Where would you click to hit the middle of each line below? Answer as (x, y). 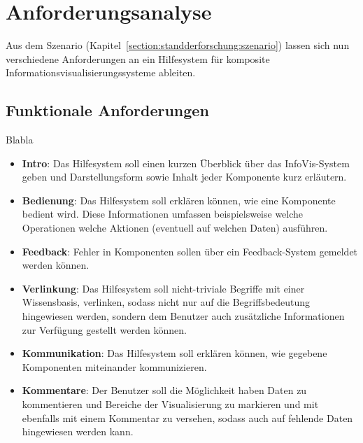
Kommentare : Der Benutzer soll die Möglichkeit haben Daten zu (164, 390)
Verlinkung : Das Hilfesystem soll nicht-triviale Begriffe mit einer (163, 288)
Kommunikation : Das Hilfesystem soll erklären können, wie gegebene (175, 353)
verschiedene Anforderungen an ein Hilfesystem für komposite (138, 58)
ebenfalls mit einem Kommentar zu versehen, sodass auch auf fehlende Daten (187, 417)
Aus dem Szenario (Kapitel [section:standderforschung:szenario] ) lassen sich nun (178, 45)
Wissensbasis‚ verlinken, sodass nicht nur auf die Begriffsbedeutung (166, 302)
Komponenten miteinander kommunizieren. (114, 366)
